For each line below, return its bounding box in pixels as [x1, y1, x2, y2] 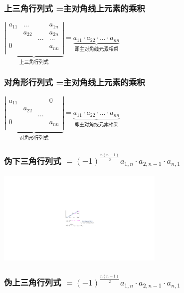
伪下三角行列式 [4, 154, 61, 167]
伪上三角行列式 [4, 276, 61, 288]
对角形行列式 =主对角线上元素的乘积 [4, 76, 145, 88]
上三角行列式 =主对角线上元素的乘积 [4, 1, 145, 14]
